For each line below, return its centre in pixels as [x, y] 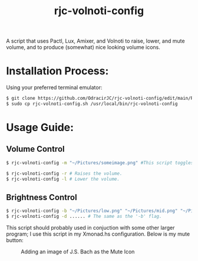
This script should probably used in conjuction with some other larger [90, 228]
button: [15, 240]
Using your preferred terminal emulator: [54, 87]
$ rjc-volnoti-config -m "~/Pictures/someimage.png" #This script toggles [100, 163]
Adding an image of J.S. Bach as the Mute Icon [78, 252]
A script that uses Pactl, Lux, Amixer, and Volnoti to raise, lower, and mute [95, 41]
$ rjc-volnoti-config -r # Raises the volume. [64, 173]
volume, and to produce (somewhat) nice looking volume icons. [83, 47]
